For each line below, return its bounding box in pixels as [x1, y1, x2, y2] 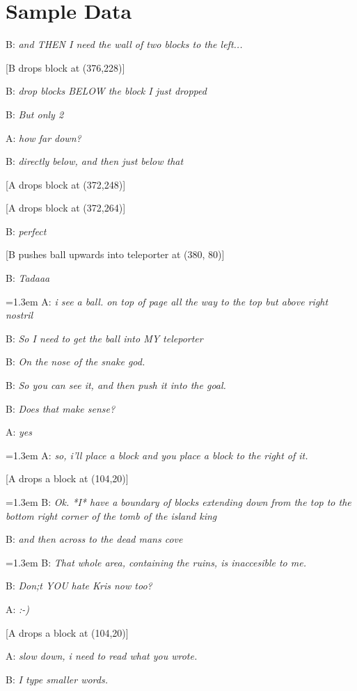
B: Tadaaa [6, 271, 50, 285]
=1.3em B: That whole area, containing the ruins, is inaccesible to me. [6, 555, 306, 569]
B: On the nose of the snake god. [6, 354, 145, 369]
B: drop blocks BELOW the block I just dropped [6, 84, 207, 98]
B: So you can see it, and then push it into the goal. [6, 378, 226, 392]
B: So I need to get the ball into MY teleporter [6, 331, 203, 345]
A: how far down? [6, 130, 81, 145]
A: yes [6, 424, 33, 439]
